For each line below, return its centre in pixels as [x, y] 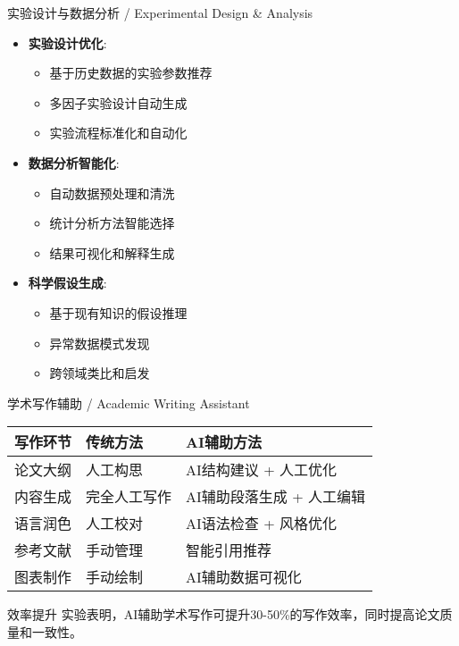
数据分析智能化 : [74, 162]
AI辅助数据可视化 [244, 577]
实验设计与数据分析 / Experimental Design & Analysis [160, 13]
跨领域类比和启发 [100, 373]
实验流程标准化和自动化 [118, 133]
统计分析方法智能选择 [112, 223]
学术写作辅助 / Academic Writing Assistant [129, 403]
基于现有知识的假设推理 [118, 312]
